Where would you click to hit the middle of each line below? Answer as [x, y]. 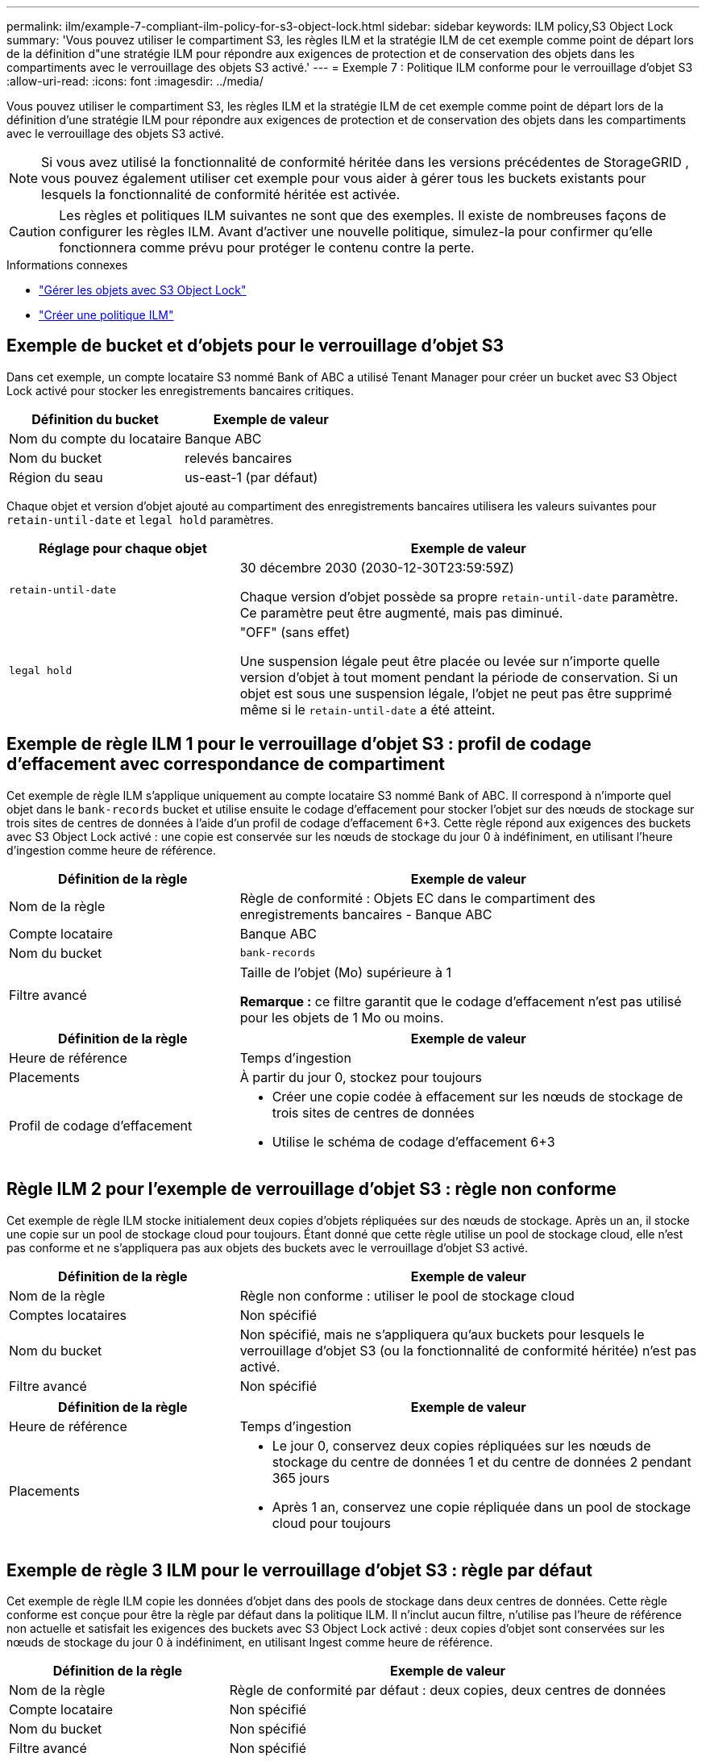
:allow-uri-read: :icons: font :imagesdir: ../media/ [135, 81]
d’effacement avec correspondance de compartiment [226, 764]
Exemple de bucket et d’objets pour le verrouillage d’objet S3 [255, 346]
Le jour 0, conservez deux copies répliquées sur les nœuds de [461, 1445]
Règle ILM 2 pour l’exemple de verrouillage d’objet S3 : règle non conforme [311, 1189]
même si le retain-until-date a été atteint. [368, 709]
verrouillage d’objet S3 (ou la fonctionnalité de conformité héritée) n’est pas [468, 1350]
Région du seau [56, 477]
